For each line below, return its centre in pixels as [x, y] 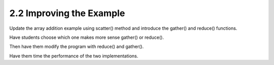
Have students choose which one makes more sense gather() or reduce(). [87, 37]
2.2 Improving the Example [67, 13]
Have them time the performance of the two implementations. [74, 56]
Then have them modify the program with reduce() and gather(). [77, 47]
